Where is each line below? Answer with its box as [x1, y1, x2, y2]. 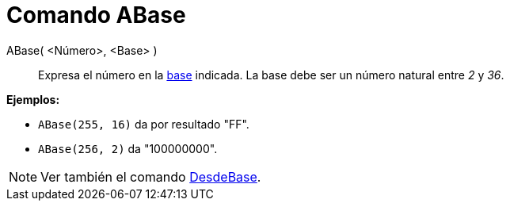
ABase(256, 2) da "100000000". [38, 141, 218, 155]
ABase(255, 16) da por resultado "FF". [38, 117, 249, 131]
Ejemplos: [6, 92, 60, 106]
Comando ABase [6, 2, 186, 29]
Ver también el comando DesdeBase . [40, 168, 261, 185]
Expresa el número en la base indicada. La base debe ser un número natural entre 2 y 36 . [38, 67, 504, 82]
